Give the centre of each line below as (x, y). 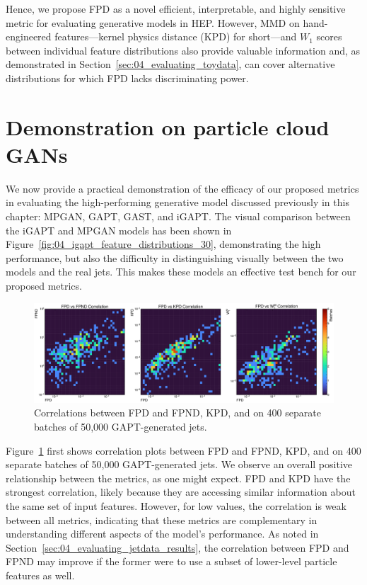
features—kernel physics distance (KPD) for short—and (176, 36)
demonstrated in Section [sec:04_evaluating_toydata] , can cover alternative (170, 64)
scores (329, 36)
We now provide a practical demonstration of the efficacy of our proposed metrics (182, 188)
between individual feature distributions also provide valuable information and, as (183, 50)
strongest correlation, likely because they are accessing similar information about (181, 492)
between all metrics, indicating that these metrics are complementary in (162, 519)
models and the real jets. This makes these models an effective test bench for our (181, 272)
